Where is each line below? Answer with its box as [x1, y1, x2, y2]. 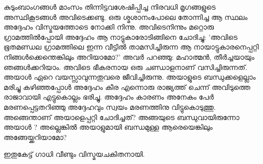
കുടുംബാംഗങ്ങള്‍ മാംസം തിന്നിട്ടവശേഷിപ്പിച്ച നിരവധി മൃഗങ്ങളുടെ [4, 2, 216, 12]
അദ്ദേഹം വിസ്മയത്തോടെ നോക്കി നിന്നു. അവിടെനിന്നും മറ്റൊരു [4, 21, 214, 32]
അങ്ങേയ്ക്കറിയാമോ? [4, 131, 67, 142]
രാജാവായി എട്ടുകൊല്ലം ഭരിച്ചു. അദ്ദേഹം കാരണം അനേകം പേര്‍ [4, 91, 214, 102]
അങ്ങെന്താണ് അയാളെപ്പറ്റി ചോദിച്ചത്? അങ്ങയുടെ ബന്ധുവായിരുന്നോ [4, 111, 239, 122]
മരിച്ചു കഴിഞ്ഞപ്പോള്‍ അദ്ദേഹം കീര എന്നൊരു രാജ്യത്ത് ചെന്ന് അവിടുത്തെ [4, 81, 250, 92]
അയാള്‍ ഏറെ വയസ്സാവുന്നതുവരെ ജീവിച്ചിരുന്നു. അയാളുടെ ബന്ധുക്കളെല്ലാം [4, 72, 256, 82]
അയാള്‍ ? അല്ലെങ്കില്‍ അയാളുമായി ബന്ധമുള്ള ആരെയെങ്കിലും [4, 122, 213, 132]
